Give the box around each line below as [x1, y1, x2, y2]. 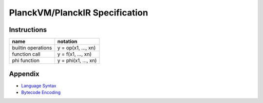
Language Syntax [21, 83, 56, 88]
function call [12, 51, 41, 58]
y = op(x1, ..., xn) [57, 44, 96, 51]
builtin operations [12, 44, 52, 51]
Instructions [9, 26, 47, 34]
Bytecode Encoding [21, 89, 61, 95]
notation [57, 38, 77, 45]
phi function [12, 57, 40, 64]
